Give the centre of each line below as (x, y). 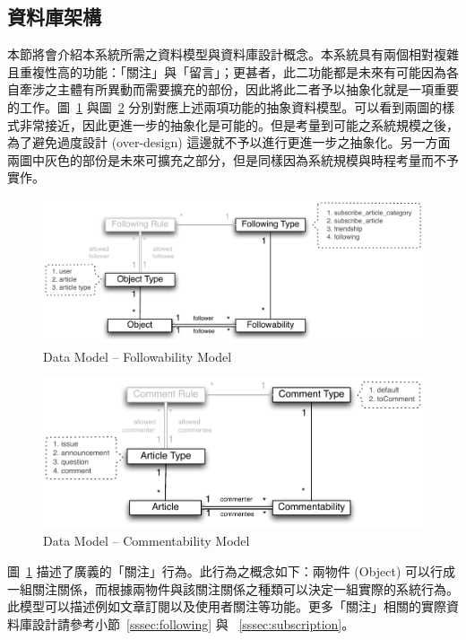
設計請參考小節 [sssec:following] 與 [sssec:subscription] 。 (193, 623)
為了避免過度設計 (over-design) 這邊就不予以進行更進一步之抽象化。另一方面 (229, 142)
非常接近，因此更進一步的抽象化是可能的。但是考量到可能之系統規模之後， (239, 124)
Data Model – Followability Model (138, 356)
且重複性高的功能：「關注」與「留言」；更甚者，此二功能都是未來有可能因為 (227, 71)
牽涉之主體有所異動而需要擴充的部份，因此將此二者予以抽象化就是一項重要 (239, 89)
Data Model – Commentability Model (147, 541)
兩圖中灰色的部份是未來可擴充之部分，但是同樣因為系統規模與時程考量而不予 (233, 159)
